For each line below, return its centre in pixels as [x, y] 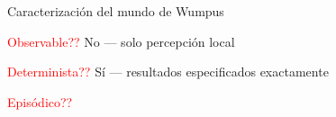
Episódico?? [40, 101]
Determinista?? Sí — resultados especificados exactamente [168, 72]
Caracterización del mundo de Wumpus [116, 11]
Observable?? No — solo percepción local [121, 41]
